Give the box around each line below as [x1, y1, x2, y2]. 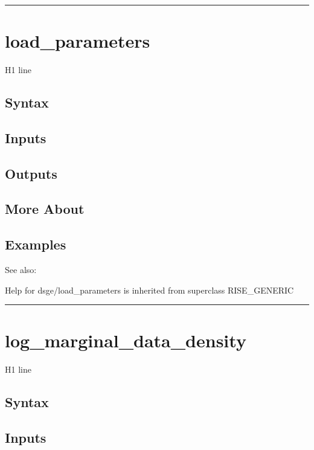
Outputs [5, 164, 57, 182]
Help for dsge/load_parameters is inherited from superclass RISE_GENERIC [5, 283, 294, 296]
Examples [5, 235, 66, 254]
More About [5, 199, 85, 218]
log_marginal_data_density [5, 328, 246, 353]
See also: [5, 263, 37, 276]
